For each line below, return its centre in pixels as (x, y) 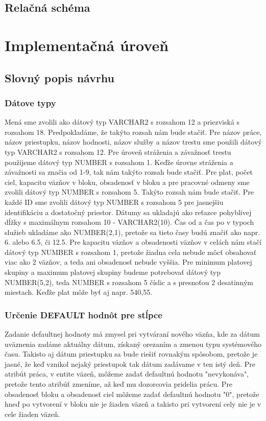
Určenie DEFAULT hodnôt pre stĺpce (83, 314)
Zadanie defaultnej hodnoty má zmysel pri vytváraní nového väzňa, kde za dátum (132, 334)
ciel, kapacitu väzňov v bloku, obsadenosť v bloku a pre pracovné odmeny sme (127, 182)
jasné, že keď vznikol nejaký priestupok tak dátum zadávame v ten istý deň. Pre (130, 364)
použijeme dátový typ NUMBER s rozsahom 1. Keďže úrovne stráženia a (119, 162)
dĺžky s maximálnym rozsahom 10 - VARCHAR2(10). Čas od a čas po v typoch (129, 222)
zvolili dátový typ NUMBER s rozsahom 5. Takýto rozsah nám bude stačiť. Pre (129, 192)
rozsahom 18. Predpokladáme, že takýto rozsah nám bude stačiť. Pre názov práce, (133, 132)
